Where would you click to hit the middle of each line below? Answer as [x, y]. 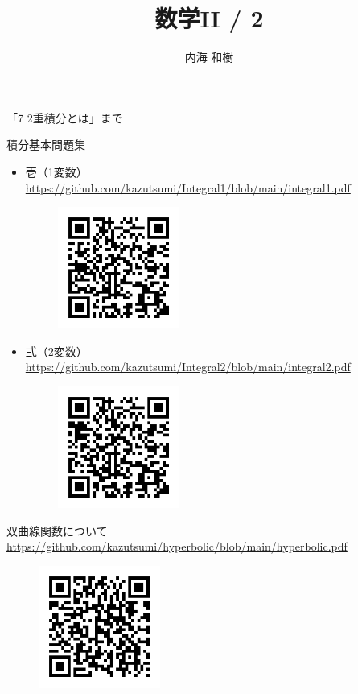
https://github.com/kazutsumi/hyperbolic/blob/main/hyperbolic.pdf [177, 546]
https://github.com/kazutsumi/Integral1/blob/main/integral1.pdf [188, 187]
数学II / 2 [209, 18]
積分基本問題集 [46, 145]
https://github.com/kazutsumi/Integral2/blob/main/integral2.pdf [188, 367]
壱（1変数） [56, 171]
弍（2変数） [56, 351]
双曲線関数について [57, 530]
